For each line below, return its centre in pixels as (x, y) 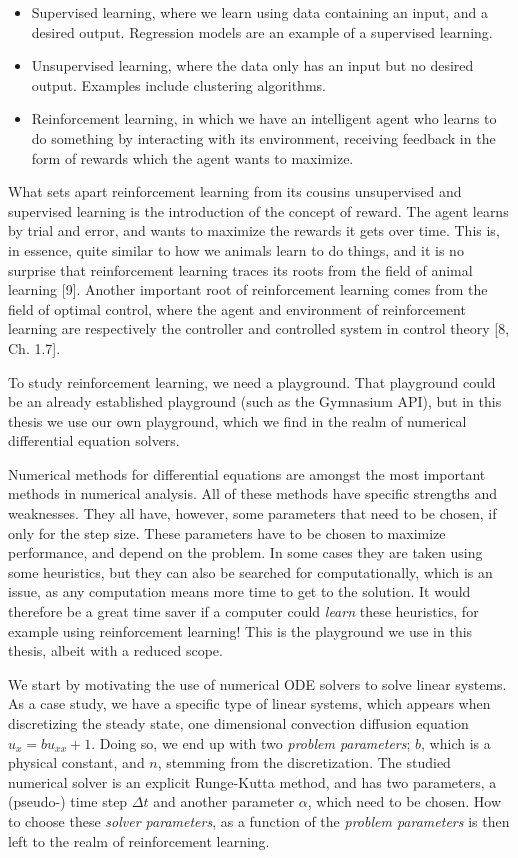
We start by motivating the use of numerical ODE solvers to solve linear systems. (257, 683)
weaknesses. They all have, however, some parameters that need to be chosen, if (252, 513)
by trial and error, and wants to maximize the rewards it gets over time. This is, (254, 230)
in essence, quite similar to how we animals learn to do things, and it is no (236, 249)
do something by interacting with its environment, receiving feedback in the (263, 137)
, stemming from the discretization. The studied (304, 762)
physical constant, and (76, 762)
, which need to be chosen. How (404, 801)
